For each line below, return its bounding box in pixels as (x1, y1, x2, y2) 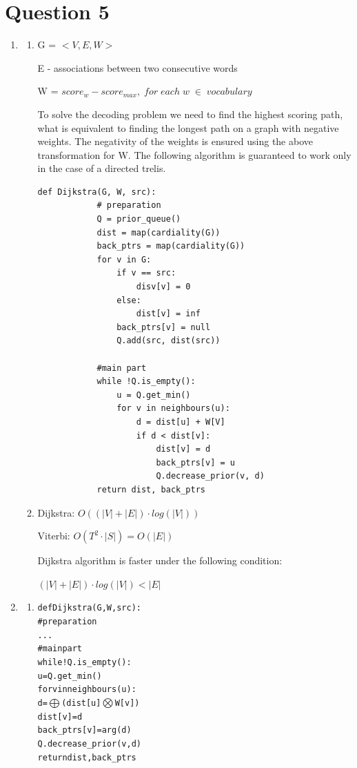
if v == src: (116, 268, 176, 278)
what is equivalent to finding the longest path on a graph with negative (37, 120, 339, 135)
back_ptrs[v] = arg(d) (37, 725, 132, 736)
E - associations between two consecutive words (37, 60, 238, 75)
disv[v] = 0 (136, 282, 191, 292)
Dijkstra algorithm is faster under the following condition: (37, 553, 283, 568)
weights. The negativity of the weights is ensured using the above (37, 134, 313, 148)
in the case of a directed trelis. (37, 161, 166, 175)
